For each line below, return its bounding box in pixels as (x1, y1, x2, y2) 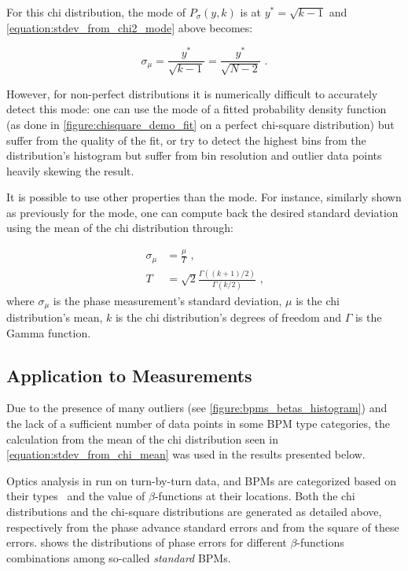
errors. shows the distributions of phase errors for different (6, 534, 287, 551)
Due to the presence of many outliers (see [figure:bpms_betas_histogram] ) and (6, 400, 388, 416)
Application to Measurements (6, 363, 252, 387)
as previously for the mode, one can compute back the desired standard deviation (6, 204, 399, 220)
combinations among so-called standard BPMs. (6, 549, 231, 565)
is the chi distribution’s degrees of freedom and (115, 308, 341, 325)
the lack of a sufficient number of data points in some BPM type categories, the (6, 414, 391, 431)
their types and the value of (6, 488, 145, 504)
